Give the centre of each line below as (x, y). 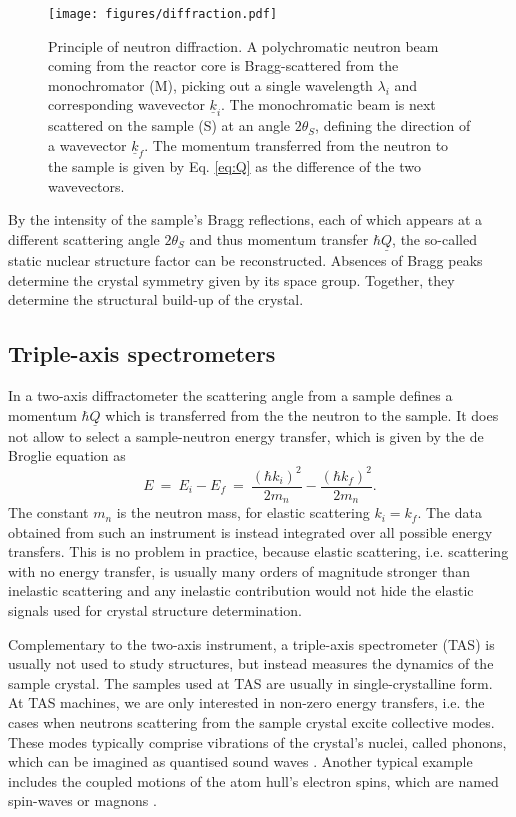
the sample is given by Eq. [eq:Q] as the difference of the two (234, 166)
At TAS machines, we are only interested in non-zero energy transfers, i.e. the (246, 702)
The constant (48, 512)
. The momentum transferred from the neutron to (296, 145)
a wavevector (87, 145)
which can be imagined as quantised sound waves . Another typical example (240, 761)
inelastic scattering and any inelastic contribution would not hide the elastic (241, 590)
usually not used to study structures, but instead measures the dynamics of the (251, 663)
